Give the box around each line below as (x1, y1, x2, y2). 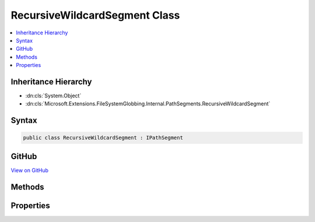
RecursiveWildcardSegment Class (10, 9, 180, 22)
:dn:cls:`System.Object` (25, 92, 82, 99)
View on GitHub (10, 167, 49, 174)
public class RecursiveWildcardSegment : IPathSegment (23, 135, 183, 141)
